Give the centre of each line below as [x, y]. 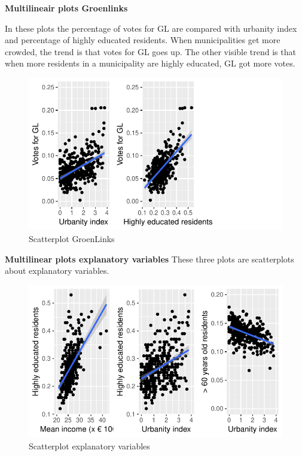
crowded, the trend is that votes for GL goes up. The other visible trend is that [150, 51]
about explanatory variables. [57, 271]
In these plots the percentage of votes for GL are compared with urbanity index [151, 28]
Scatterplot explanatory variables [89, 446]
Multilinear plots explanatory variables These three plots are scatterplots [150, 259]
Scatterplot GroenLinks [72, 238]
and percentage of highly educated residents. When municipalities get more [143, 40]
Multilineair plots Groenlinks [66, 8]
